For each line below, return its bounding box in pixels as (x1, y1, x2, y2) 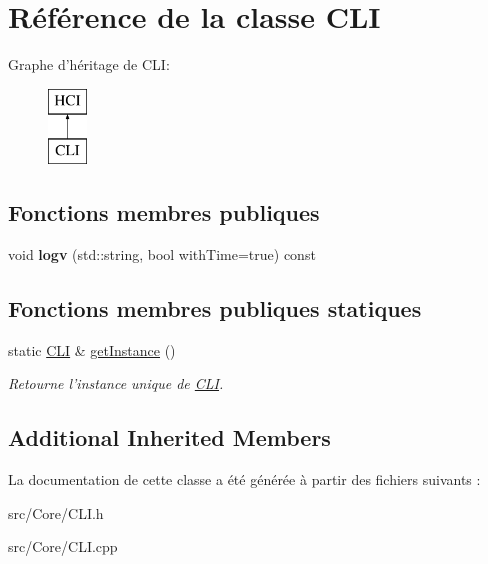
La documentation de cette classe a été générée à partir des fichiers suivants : (8, 469, 481, 490)
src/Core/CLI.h (8, 502, 104, 523)
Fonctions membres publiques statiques (8, 293, 422, 324)
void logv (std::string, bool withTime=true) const (8, 244, 316, 265)
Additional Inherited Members (8, 422, 331, 453)
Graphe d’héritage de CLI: (8, 54, 170, 75)
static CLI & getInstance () (8, 339, 176, 360)
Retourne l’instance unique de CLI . (8, 373, 224, 394)
